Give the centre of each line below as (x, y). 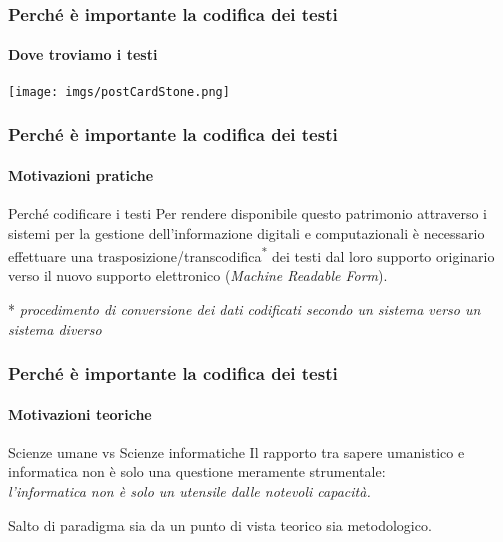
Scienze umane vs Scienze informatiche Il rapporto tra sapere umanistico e (236, 451)
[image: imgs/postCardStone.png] (119, 91)
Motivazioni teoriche (80, 413)
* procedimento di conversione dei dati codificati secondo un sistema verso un (244, 308)
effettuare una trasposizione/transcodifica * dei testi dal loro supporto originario (251, 254)
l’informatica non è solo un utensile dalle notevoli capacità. (189, 490)
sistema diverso (55, 328)
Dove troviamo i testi (83, 54)
